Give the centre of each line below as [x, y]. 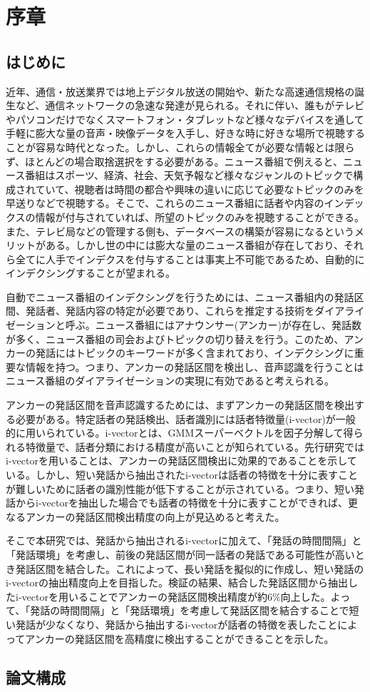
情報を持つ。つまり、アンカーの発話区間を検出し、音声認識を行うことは [195, 366]
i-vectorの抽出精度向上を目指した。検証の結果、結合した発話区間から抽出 [177, 582]
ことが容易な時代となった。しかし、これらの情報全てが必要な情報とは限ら [180, 147]
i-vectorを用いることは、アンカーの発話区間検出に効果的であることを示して [181, 461]
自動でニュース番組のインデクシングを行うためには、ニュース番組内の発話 [180, 296]
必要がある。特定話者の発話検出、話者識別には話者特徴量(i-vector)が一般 [185, 418]
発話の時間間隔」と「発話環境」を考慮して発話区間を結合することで [190, 610]
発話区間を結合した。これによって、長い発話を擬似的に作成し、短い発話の [190, 568]
